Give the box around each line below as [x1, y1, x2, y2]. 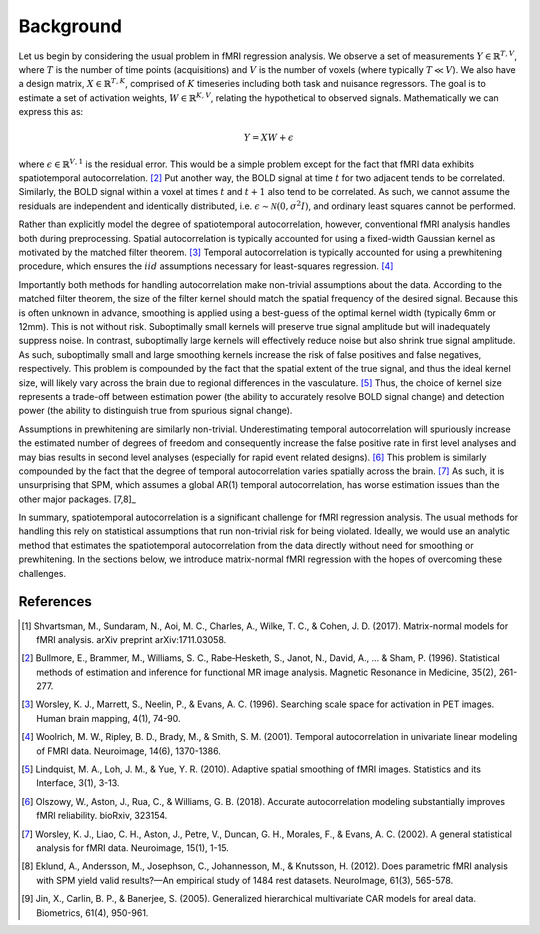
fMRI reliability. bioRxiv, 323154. [36, 810, 168, 822]
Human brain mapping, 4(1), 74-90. [36, 712, 181, 724]
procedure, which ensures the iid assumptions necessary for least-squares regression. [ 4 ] [18, 260, 394, 272]
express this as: [18, 106, 84, 118]
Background [18, 15, 122, 37]
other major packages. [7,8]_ [18, 493, 137, 505]
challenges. [18, 567, 67, 579]
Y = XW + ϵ [243, 132, 294, 144]
